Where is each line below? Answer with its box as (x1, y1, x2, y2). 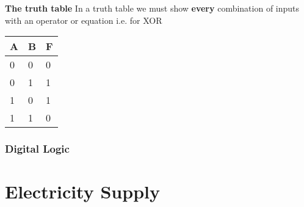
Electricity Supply (5, 179, 160, 204)
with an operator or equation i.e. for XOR (5, 13, 162, 26)
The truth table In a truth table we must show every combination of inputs (5, 2, 300, 14)
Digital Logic (5, 141, 70, 156)
